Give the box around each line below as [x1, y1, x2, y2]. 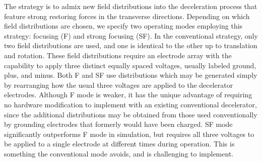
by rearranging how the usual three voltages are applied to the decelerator [4, 79, 233, 90]
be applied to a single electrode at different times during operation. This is [4, 138, 235, 149]
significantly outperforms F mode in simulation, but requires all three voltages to [4, 128, 254, 139]
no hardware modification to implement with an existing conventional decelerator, [4, 99, 257, 109]
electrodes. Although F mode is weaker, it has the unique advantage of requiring [4, 89, 252, 100]
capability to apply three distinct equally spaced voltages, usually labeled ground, [4, 60, 256, 70]
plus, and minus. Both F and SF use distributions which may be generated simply [4, 70, 257, 80]
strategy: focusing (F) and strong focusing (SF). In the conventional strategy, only [4, 30, 258, 41]
